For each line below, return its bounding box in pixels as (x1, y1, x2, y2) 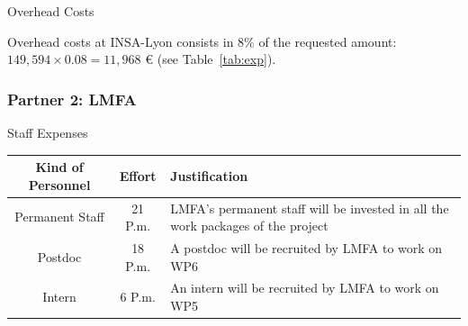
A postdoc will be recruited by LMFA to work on (170, 238, 443, 257)
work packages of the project (170, 216, 328, 235)
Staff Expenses (7, 123, 88, 141)
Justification (170, 166, 248, 185)
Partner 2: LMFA (7, 87, 137, 110)
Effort (119, 166, 157, 185)
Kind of (35, 158, 84, 177)
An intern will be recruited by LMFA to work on (170, 278, 439, 297)
